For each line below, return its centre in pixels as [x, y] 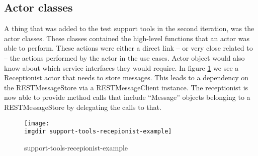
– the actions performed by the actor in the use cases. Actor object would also [124, 57]
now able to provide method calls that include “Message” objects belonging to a [127, 97]
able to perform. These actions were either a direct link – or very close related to [128, 48]
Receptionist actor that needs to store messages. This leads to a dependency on [126, 77]
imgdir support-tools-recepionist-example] [98, 132]
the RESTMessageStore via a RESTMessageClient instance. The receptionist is [126, 87]
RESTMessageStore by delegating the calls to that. [83, 107]
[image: [37, 123]
